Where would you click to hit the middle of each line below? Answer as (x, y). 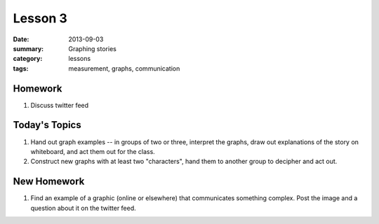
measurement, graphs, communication (124, 68)
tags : (21, 68)
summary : (28, 48)
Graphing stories (93, 48)
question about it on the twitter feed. (83, 208)
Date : (21, 39)
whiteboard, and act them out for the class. (93, 151)
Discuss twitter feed (60, 105)
